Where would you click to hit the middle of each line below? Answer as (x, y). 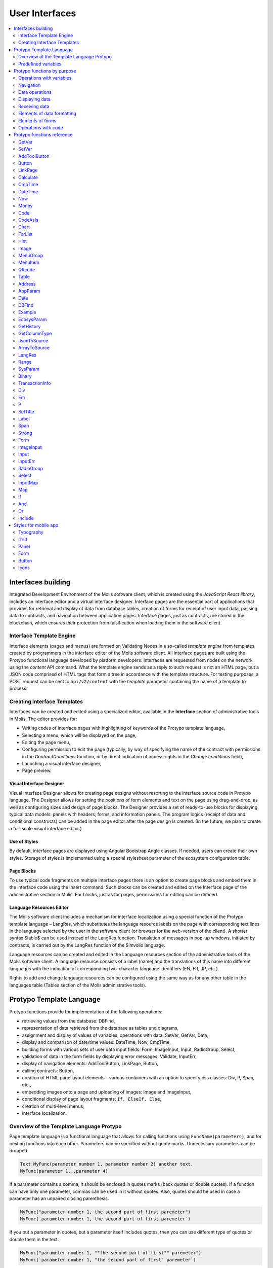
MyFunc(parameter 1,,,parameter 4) (64, 1171)
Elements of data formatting (48, 114)
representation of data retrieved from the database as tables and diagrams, (100, 1028)
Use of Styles (24, 841)
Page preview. (37, 770)
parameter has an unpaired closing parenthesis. (59, 1199)
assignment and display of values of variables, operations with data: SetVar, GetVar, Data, (115, 1035)
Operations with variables (45, 78)
